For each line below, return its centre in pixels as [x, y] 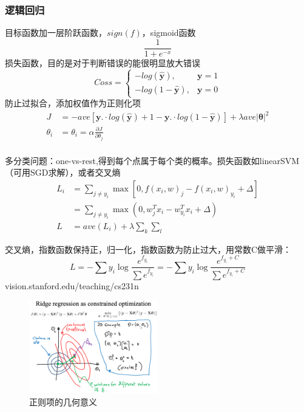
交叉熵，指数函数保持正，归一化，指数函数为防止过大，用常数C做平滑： [148, 249]
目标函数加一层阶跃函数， [56, 33]
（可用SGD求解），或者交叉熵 [63, 172]
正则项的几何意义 [63, 402]
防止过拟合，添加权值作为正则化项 [73, 103]
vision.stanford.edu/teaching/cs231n [72, 285]
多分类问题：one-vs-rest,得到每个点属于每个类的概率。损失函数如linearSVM [152, 160]
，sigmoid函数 [169, 33]
